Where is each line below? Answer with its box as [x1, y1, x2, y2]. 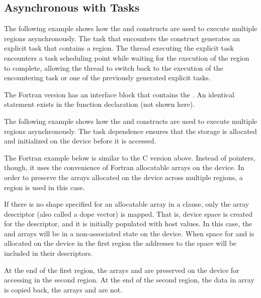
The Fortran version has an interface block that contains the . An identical [4, 89, 234, 99]
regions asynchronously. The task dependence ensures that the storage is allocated [4, 125, 257, 136]
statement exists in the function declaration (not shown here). [4, 99, 195, 109]
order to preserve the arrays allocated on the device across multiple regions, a [4, 172, 243, 182]
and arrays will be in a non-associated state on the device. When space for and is [4, 228, 254, 238]
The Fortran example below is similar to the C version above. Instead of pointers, [4, 152, 255, 163]
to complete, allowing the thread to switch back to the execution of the [4, 62, 223, 73]
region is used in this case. [4, 182, 85, 192]
